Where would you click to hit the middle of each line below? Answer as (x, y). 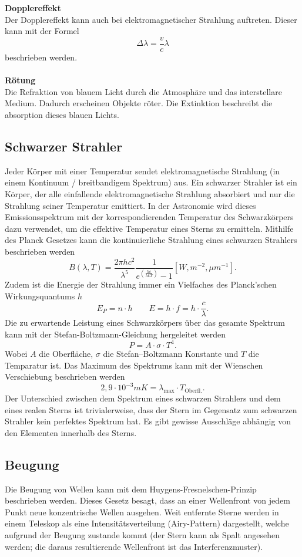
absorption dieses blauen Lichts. (62, 114)
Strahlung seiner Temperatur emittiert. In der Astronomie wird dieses (130, 205)
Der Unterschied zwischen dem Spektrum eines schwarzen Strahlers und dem (143, 398)
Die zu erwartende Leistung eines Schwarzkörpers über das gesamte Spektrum (145, 323)
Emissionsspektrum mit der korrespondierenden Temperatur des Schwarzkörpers (149, 217)
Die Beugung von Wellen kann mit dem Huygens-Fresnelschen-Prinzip (131, 489)
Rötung (20, 80)
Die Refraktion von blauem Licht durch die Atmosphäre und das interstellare (143, 91)
